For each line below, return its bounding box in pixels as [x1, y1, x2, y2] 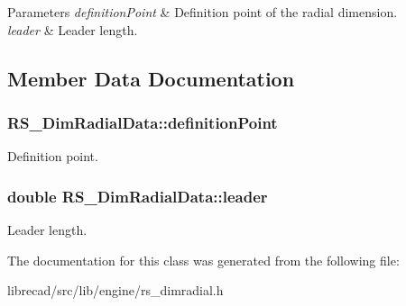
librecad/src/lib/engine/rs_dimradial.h [7, 281, 224, 300]
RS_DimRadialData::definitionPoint [7, 111, 278, 133]
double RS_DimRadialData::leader [7, 184, 268, 207]
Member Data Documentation [7, 64, 295, 92]
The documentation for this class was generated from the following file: [7, 250, 400, 269]
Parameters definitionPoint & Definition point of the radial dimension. [7, 3, 398, 21]
